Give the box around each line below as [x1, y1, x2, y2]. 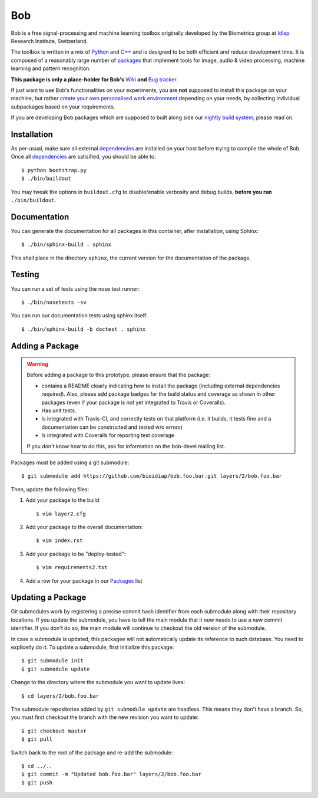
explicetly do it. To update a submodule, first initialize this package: [11, 643, 174, 651]
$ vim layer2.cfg [36, 510, 86, 517]
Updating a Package [11, 593, 87, 603]
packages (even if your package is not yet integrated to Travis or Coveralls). [41, 399, 226, 406]
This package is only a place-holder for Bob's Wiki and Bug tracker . [11, 75, 178, 83]
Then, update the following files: [11, 485, 90, 492]
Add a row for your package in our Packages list [25, 577, 143, 584]
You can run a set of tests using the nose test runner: [11, 285, 140, 292]
